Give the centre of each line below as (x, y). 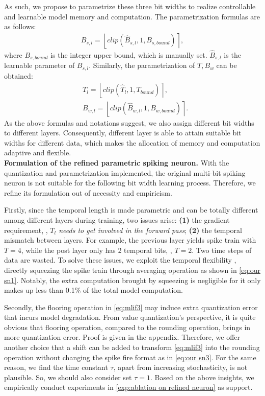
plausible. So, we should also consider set (68, 377)
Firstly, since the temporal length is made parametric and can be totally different (131, 210)
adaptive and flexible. (38, 153)
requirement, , (26, 230)
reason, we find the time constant (56, 367)
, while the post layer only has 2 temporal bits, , (97, 250)
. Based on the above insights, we (202, 377)
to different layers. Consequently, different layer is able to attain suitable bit (123, 133)
